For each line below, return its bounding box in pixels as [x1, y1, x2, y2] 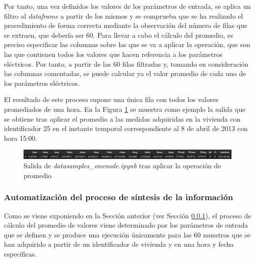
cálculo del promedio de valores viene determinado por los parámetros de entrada [4, 220, 248, 230]
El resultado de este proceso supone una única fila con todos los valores [4, 94, 219, 105]
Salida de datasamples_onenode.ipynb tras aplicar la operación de [24, 160, 221, 171]
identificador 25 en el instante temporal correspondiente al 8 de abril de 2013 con [4, 123, 248, 133]
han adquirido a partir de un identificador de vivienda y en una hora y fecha [4, 239, 234, 249]
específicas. [4, 248, 37, 259]
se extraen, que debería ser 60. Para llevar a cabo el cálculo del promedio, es [4, 29, 233, 40]
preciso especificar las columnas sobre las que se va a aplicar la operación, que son [4, 39, 251, 50]
